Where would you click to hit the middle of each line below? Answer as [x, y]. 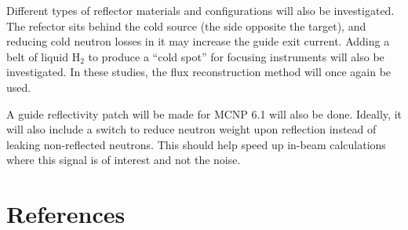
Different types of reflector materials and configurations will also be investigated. [200, 10]
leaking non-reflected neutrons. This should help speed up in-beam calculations [196, 144]
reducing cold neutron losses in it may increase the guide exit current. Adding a [198, 41]
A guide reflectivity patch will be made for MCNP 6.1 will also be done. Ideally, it [204, 113]
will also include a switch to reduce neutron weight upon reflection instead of [191, 129]
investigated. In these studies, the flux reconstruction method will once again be [199, 72]
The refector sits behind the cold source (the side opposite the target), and [186, 26]
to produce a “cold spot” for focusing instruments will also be [236, 56]
